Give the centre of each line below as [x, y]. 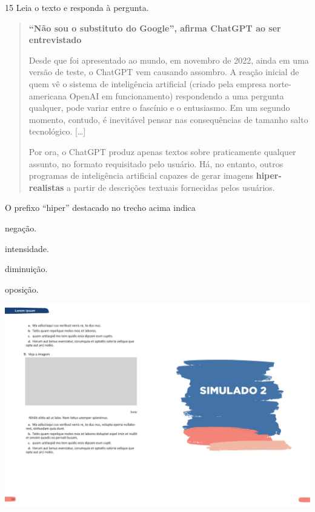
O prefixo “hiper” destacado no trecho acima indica [100, 208]
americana [48, 95]
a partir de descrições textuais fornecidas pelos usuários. [171, 187]
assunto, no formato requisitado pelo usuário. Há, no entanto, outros [156, 163]
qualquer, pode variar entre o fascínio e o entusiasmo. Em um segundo [159, 108]
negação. [21, 228]
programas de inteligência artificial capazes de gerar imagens [141, 175]
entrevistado [55, 40]
